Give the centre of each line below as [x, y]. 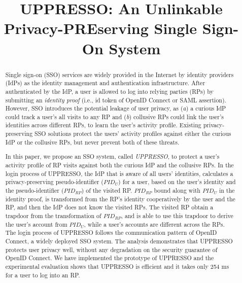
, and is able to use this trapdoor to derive [177, 215]
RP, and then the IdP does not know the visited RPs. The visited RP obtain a [109, 207]
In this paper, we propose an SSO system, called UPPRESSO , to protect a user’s [112, 156]
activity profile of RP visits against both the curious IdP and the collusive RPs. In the [119, 165]
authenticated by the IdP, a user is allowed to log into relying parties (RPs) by [109, 91]
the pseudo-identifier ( [34, 190]
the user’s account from [36, 224]
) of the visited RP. [107, 190]
